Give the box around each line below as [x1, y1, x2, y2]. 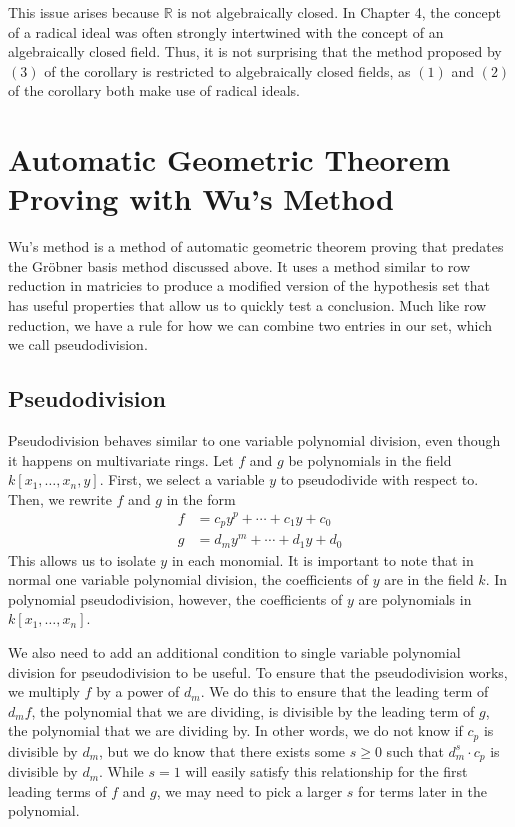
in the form [166, 488, 236, 509]
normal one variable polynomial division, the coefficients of [8, 569, 368, 590]
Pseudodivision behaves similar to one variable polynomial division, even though [8, 430, 501, 451]
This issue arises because [8, 2, 159, 22]
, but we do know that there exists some [99, 740, 346, 761]
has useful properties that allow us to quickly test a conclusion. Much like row [8, 295, 487, 316]
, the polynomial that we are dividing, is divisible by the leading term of [31, 700, 475, 721]
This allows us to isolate [8, 549, 156, 570]
